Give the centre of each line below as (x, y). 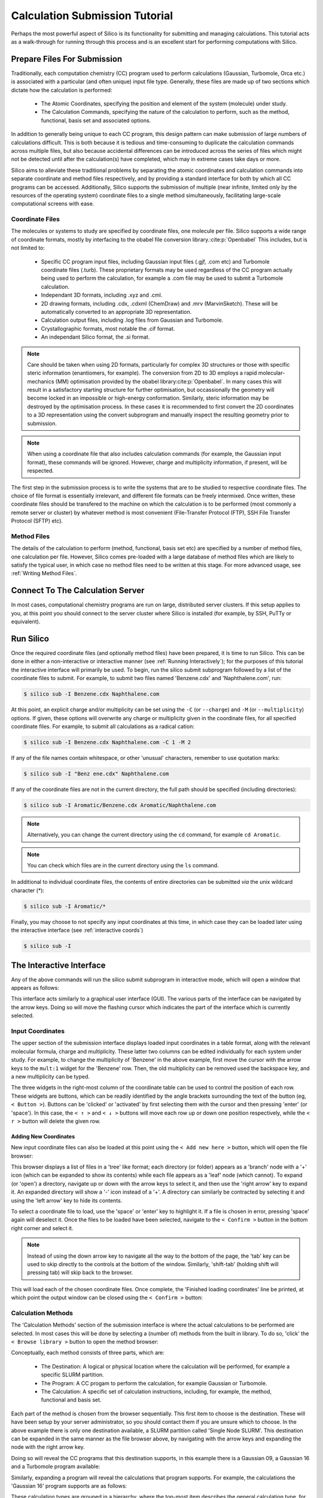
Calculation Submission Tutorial (92, 16)
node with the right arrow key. (48, 1447)
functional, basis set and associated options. (96, 120)
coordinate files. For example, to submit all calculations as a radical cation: (103, 726)
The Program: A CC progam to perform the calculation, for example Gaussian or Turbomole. (154, 1383)
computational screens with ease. (53, 204)
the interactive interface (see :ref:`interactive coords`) (77, 930)
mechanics (41, 381)
